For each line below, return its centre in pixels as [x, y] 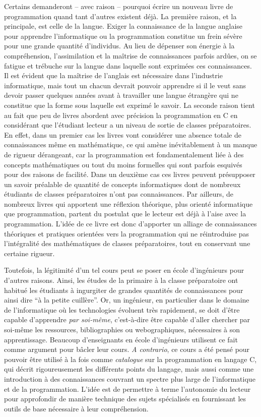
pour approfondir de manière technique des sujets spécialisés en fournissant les [125, 399]
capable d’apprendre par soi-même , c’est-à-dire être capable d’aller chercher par [127, 319]
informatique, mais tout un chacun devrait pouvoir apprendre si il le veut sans [125, 85]
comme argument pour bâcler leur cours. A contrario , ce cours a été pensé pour [127, 349]
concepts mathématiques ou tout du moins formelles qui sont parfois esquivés [123, 164]
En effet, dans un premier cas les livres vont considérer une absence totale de [123, 134]
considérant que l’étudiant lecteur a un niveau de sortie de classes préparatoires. [128, 125]
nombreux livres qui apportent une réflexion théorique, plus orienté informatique [128, 203]
